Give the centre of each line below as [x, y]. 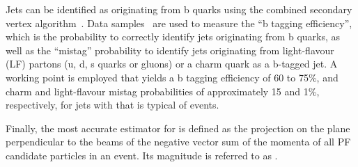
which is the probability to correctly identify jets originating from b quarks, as [173, 37]
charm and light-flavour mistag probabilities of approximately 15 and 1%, [163, 91]
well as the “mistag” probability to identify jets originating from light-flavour [170, 50]
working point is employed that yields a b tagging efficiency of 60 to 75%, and [172, 77]
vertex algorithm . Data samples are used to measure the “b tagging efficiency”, [179, 23]
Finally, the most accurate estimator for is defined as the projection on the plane [178, 128]
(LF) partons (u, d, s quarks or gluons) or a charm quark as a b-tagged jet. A [172, 64]
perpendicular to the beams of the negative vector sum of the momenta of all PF [178, 142]
